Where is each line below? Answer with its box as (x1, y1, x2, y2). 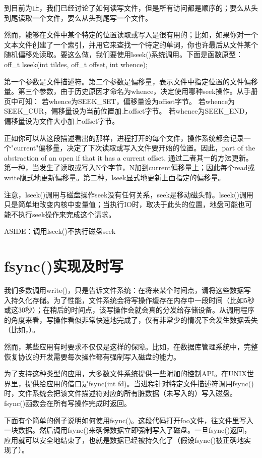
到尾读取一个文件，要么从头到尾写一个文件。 (4, 12, 152, 23)
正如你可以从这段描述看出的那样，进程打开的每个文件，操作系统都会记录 (4, 132, 244, 143)
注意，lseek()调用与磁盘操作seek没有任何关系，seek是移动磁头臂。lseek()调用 (4, 189, 253, 199)
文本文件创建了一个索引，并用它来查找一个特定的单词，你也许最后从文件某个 (4, 39, 258, 49)
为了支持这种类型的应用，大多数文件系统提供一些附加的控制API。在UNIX (4, 368, 247, 379)
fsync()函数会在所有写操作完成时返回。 (4, 397, 132, 408)
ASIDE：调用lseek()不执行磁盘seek (4, 226, 116, 236)
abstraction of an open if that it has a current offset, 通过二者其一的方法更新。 (4, 152, 253, 163)
